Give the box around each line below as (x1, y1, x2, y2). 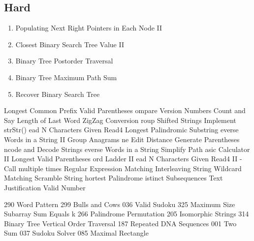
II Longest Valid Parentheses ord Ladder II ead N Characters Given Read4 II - (4, 153, 242, 164)
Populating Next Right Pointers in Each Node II (15, 23, 162, 33)
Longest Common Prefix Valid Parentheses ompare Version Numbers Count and (4, 105, 246, 116)
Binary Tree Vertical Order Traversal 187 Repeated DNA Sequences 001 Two (4, 218, 237, 228)
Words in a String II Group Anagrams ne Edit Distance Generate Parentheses (4, 134, 240, 144)
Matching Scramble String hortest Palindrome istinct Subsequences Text (4, 173, 223, 183)
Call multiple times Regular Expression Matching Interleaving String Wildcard (4, 163, 242, 173)
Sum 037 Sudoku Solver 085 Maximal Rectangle (4, 228, 149, 238)
